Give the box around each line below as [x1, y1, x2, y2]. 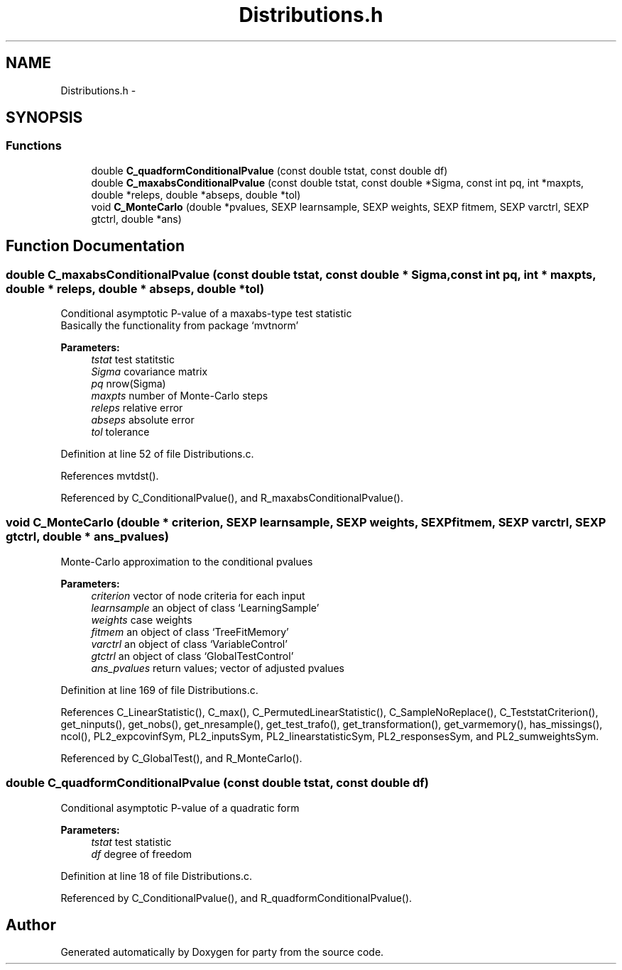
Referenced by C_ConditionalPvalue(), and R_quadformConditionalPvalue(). [60, 891, 413, 904]
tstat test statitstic [91, 353, 175, 366]
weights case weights [91, 613, 192, 626]
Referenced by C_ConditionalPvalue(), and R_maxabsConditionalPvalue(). [60, 492, 403, 505]
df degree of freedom [91, 847, 192, 860]
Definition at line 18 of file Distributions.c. [60, 869, 253, 882]
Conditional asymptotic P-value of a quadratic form [60, 801, 300, 814]
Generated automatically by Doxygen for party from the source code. [60, 946, 384, 959]
